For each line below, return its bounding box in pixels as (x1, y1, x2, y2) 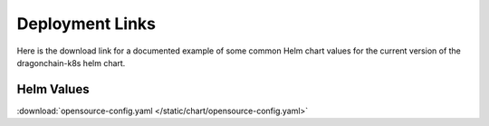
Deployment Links (16, 14, 156, 34)
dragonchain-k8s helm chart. (16, 57, 126, 68)
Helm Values (16, 82, 90, 97)
